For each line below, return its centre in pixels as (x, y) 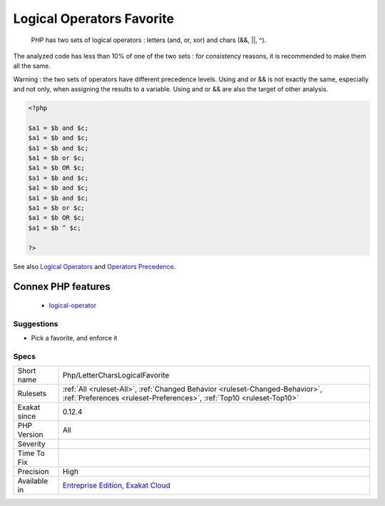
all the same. (32, 66)
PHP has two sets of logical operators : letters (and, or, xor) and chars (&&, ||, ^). (149, 40)
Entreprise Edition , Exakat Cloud (116, 485)
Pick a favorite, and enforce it (74, 338)
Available (33, 481)
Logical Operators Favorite (94, 19)
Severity (31, 444)
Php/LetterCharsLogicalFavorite (116, 375)
